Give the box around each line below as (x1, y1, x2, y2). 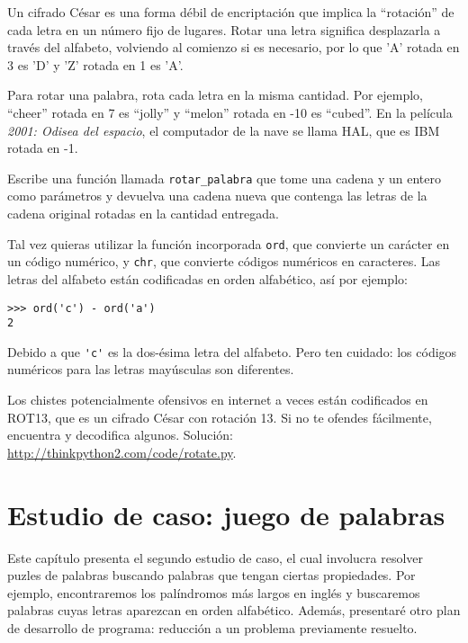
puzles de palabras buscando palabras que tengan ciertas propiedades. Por (7, 566, 416, 585)
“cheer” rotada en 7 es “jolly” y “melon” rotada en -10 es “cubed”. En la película (7, 103, 453, 121)
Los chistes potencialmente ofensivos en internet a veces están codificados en (7, 390, 428, 409)
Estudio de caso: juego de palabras (7, 496, 445, 532)
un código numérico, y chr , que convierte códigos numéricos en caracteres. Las (7, 252, 441, 271)
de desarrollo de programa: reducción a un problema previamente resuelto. (7, 618, 418, 637)
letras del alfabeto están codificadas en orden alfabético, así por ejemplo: (7, 269, 408, 288)
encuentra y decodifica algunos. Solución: (7, 425, 233, 444)
